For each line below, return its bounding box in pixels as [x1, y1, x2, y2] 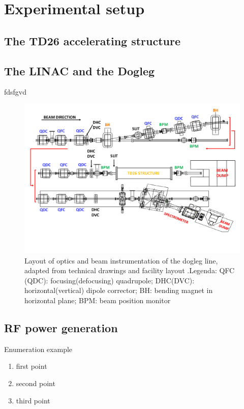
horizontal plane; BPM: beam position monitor [24, 295, 171, 306]
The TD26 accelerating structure [4, 33, 181, 48]
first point [16, 361, 47, 371]
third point [16, 395, 50, 405]
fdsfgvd [4, 86, 27, 97]
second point [16, 378, 55, 389]
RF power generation [4, 320, 118, 336]
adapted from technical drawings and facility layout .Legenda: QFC [24, 265, 235, 276]
